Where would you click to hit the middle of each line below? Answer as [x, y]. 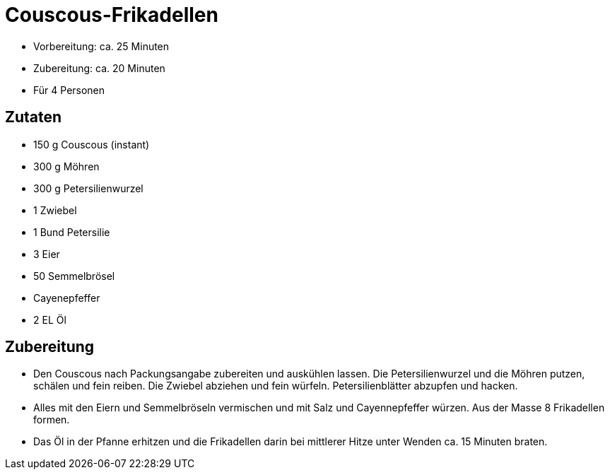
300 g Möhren [66, 166]
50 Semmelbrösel [74, 276]
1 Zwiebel [55, 210]
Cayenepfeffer [67, 298]
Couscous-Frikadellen [112, 15]
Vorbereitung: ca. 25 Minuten [101, 46]
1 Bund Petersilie [72, 232]
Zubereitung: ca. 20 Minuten [99, 68]
